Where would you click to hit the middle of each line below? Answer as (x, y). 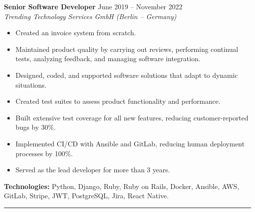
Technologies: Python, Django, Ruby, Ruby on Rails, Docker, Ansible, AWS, (122, 186)
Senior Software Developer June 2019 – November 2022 (93, 6)
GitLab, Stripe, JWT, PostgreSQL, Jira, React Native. (86, 196)
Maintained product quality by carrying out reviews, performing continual (127, 49)
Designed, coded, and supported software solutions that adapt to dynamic (127, 75)
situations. (31, 84)
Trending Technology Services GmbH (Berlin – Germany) (90, 16)
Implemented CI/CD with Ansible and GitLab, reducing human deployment (130, 143)
